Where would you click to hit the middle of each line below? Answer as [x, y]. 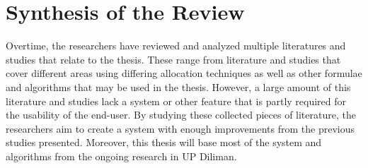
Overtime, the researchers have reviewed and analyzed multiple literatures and [176, 46]
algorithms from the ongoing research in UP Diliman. [121, 156]
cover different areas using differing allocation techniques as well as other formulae [184, 73]
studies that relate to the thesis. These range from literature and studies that [173, 59]
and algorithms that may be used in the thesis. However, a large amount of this [178, 86]
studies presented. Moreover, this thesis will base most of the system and [164, 142]
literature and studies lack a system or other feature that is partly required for [176, 101]
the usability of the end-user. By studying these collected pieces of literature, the [181, 115]
